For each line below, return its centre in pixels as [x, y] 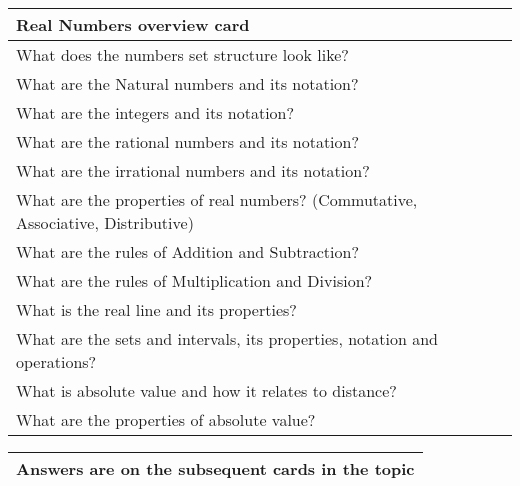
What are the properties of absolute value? [166, 419]
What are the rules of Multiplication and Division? [194, 280]
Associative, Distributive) [105, 222]
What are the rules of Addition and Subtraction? [187, 251]
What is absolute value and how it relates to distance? [206, 390]
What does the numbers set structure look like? [182, 54]
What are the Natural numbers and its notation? [187, 83]
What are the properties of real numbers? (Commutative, [217, 199]
